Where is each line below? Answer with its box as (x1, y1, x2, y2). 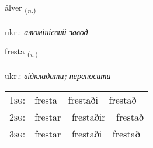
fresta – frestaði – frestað (34, 92, 137, 106)
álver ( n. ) (5, 1, 36, 15)
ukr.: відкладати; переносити (5, 70, 111, 82)
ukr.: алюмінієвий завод (5, 25, 88, 37)
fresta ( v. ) (5, 45, 38, 59)
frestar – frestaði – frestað (34, 126, 140, 140)
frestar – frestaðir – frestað (34, 109, 144, 123)
